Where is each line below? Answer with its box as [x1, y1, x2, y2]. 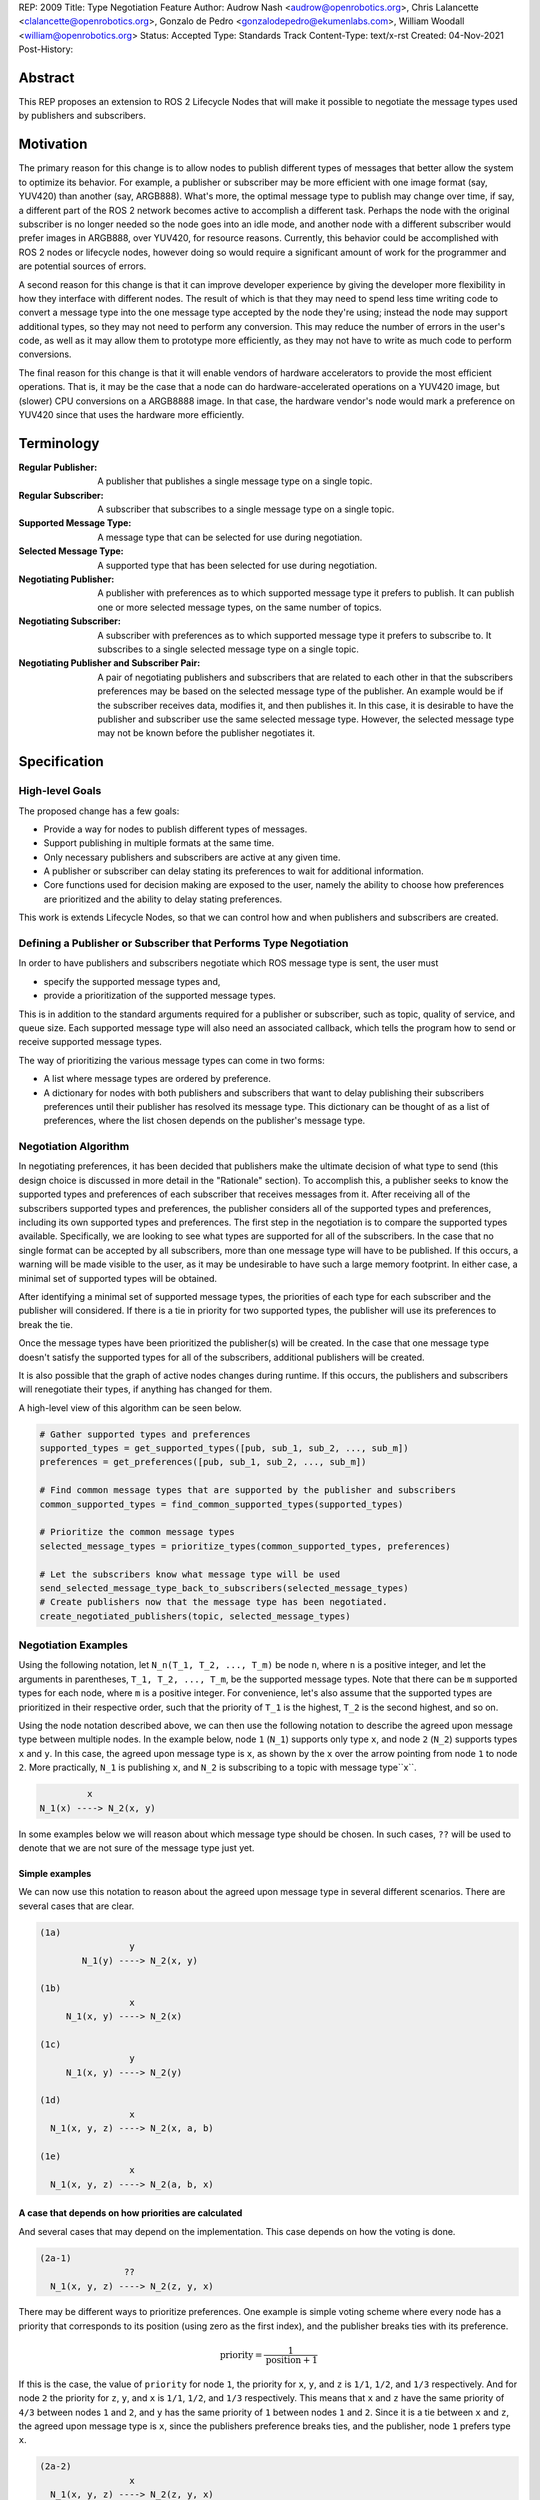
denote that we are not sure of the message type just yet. [18, 1841, 255, 1854]
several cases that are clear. [18, 1900, 135, 1912]
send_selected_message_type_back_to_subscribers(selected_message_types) [39, 1582, 409, 1594]
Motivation [18, 136, 88, 153]
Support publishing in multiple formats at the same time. [43, 837, 275, 849]
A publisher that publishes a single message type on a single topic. [97, 475, 373, 487]
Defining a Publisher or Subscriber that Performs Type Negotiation [18, 936, 349, 950]
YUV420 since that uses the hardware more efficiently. [18, 409, 245, 421]
